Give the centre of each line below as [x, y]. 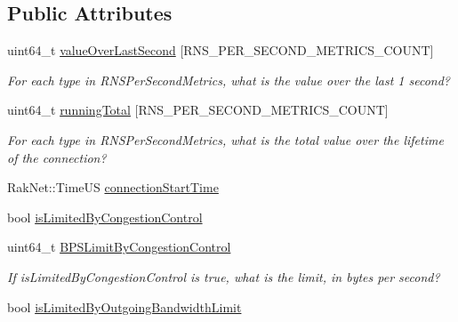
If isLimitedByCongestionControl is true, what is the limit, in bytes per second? [224, 276]
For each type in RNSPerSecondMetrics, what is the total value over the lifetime [225, 139]
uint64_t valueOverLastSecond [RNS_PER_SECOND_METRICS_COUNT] [221, 50]
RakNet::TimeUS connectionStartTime [113, 187]
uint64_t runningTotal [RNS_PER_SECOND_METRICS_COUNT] [198, 110]
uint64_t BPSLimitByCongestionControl [119, 247]
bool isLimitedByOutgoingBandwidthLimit [125, 306]
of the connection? [57, 157]
